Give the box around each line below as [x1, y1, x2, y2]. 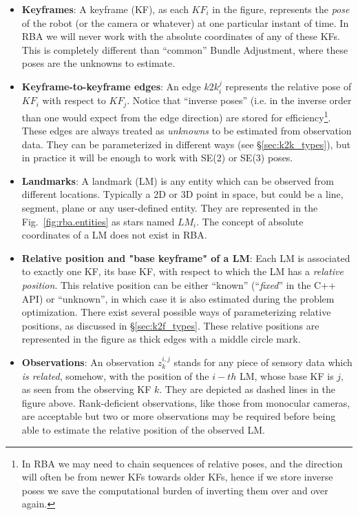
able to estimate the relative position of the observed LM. [21, 422, 266, 436]
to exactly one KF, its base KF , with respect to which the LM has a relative [21, 264, 344, 279]
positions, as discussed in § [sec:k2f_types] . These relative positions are [21, 318, 319, 332]
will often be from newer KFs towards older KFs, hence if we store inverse [21, 469, 333, 484]
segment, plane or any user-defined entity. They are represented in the [21, 201, 318, 215]
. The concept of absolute [196, 214, 304, 228]
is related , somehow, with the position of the [21, 368, 209, 383]
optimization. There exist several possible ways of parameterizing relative [21, 305, 331, 319]
